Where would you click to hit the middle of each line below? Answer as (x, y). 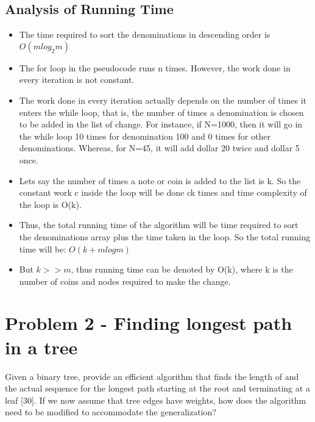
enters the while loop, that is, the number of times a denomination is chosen (161, 112)
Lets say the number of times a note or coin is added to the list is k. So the (160, 180)
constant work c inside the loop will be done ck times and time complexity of (163, 192)
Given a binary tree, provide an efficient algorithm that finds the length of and (152, 376)
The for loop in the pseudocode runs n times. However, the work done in (155, 67)
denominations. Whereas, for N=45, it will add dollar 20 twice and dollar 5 (159, 148)
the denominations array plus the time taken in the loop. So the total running (165, 236)
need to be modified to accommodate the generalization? (111, 412)
